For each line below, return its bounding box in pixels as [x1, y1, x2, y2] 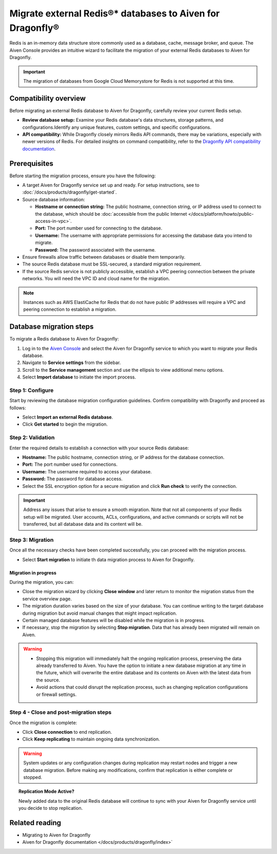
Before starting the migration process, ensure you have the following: [9, 173, 156, 179]
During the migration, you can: [9, 579, 74, 585]
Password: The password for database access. [22, 476, 123, 482]
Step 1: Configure [9, 387, 54, 394]
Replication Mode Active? [18, 788, 74, 794]
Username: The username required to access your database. [22, 468, 152, 475]
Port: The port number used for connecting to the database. [35, 225, 163, 231]
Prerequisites [9, 159, 53, 168]
